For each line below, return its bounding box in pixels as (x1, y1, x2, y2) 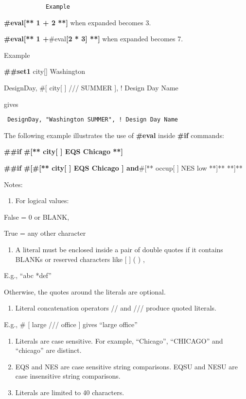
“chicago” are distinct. (15, 345, 82, 355)
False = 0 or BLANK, (4, 211, 70, 222)
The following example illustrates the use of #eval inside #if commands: (4, 130, 224, 140)
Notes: (4, 179, 23, 189)
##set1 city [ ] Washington (4, 66, 86, 76)
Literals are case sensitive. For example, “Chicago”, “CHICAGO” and (15, 335, 223, 346)
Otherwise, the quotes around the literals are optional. (4, 286, 166, 296)
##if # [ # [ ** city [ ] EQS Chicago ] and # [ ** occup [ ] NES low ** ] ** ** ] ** (4, 163, 243, 173)
